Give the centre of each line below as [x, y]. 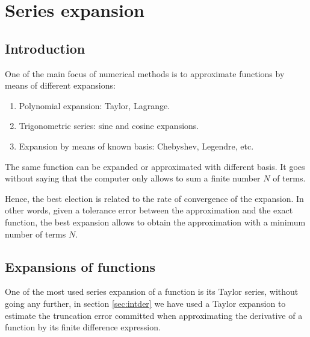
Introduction [45, 48]
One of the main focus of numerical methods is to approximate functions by [145, 73]
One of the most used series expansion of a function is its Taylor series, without [152, 291]
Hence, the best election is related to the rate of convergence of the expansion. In [154, 198]
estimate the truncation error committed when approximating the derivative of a [154, 315]
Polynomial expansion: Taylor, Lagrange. [95, 105]
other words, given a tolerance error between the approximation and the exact [149, 210]
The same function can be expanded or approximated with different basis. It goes [155, 166]
